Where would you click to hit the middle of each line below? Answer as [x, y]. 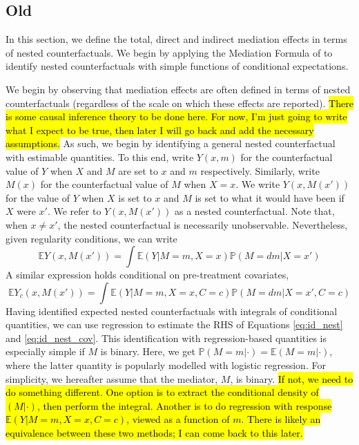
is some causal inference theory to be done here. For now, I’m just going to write [176, 116]
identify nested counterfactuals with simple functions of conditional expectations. [177, 66]
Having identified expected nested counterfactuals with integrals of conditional [172, 311]
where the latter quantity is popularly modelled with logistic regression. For [166, 365]
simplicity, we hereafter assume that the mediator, [112, 378]
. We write [258, 184]
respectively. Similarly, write [260, 170]
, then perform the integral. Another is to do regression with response [184, 405]
